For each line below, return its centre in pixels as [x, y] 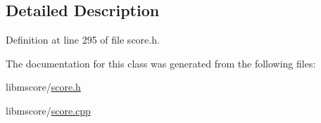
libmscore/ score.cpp [48, 110]
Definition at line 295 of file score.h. [83, 40]
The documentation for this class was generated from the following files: [161, 63]
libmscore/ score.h [43, 87]
